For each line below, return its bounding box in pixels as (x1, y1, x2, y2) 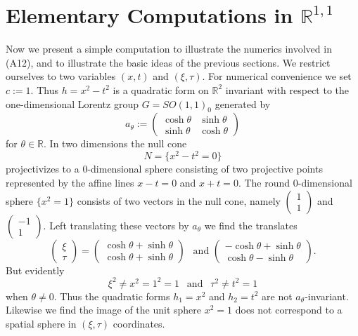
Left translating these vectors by (49, 217, 189, 232)
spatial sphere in (6, 316, 77, 330)
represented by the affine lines (6, 175, 134, 189)
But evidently (6, 262, 65, 277)
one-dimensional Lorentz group (6, 96, 139, 111)
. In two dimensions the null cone (44, 136, 187, 151)
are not (262, 288, 293, 303)
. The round (238, 175, 290, 189)
